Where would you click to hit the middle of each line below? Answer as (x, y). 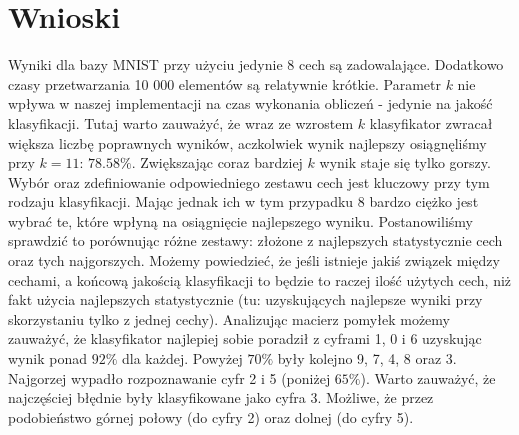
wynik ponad (47, 358)
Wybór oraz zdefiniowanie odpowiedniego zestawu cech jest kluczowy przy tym (249, 181)
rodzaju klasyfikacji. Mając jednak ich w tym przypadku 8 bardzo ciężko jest (243, 201)
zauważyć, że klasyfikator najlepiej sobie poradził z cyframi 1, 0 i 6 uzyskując (245, 338)
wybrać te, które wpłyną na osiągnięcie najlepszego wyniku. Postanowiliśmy (240, 220)
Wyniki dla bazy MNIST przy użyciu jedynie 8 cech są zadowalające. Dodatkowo (256, 64)
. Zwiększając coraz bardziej (217, 162)
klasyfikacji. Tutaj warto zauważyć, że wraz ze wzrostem (181, 122)
